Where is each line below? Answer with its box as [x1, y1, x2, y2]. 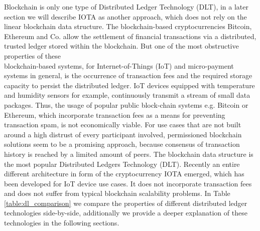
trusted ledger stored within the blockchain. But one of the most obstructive [4, 41, 239, 51]
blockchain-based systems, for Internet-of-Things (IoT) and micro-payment [4, 60, 234, 71]
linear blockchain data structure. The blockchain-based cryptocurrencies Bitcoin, [4, 21, 252, 32]
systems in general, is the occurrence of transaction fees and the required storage [4, 70, 252, 81]
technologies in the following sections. [4, 217, 119, 228]
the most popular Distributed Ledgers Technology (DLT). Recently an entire [4, 158, 240, 169]
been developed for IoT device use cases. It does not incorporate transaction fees [4, 178, 252, 188]
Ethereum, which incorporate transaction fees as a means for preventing [4, 109, 225, 120]
